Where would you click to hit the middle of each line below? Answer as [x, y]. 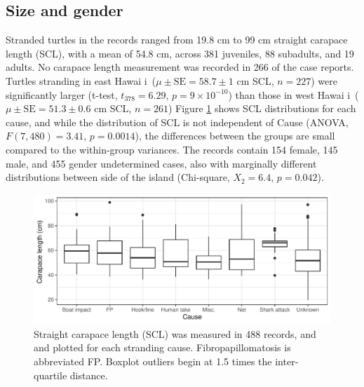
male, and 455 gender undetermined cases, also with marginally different [161, 163]
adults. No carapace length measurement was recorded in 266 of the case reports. [180, 67]
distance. [89, 375]
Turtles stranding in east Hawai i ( [81, 80]
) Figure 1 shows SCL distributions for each [262, 108]
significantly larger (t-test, [62, 94]
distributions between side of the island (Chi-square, [118, 177]
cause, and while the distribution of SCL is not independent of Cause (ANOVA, [177, 122]
